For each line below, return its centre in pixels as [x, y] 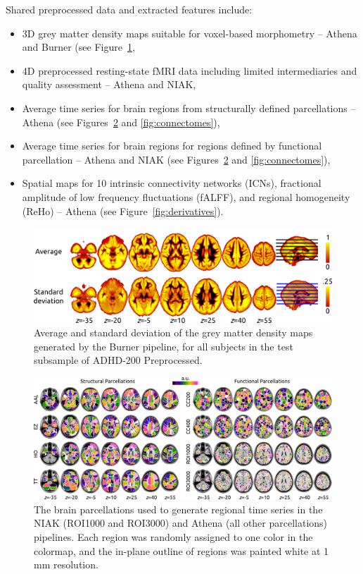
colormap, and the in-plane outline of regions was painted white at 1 [181, 550]
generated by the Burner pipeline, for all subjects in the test [164, 346]
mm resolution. [66, 564]
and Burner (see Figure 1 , [78, 47]
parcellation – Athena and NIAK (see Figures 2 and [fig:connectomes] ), [176, 159]
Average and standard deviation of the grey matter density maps [173, 332]
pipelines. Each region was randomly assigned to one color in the [173, 536]
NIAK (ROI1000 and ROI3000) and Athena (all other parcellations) [181, 523]
